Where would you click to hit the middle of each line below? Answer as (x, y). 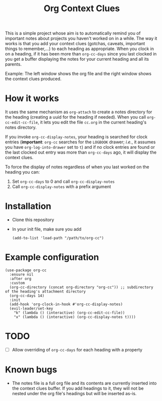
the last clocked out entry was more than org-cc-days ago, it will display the (81, 152)
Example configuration (52, 257)
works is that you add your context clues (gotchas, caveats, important (75, 44)
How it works (32, 98)
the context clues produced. (33, 79)
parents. (13, 64)
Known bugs (31, 370)
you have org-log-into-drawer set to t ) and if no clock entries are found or (80, 147)
